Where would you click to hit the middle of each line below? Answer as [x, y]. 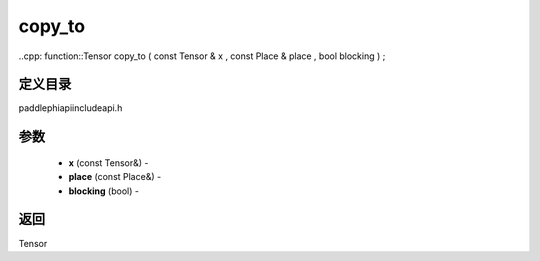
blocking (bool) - [104, 191]
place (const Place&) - [115, 177]
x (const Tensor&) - [108, 162]
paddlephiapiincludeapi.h [70, 108]
